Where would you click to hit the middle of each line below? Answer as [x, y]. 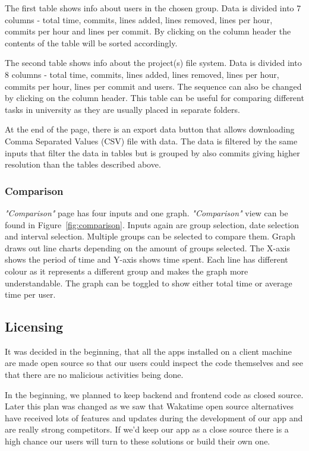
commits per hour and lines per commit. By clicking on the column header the [148, 31]
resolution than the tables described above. [83, 164]
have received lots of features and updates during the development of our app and [154, 417]
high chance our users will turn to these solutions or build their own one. [138, 441]
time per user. [30, 294]
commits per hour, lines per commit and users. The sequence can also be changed [153, 86]
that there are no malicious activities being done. [94, 375]
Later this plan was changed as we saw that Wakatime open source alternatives [149, 406]
